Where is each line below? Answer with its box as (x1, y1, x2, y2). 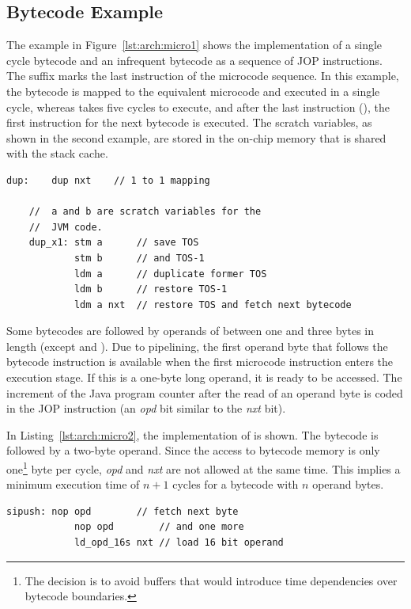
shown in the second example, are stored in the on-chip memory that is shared (6, 129, 386, 146)
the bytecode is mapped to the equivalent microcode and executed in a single (6, 82, 380, 99)
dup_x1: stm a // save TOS (28, 237, 199, 249)
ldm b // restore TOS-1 (74, 284, 228, 295)
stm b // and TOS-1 (74, 252, 205, 264)
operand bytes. (312, 476, 384, 493)
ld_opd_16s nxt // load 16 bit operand (74, 537, 284, 549)
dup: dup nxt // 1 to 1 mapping (6, 174, 210, 186)
